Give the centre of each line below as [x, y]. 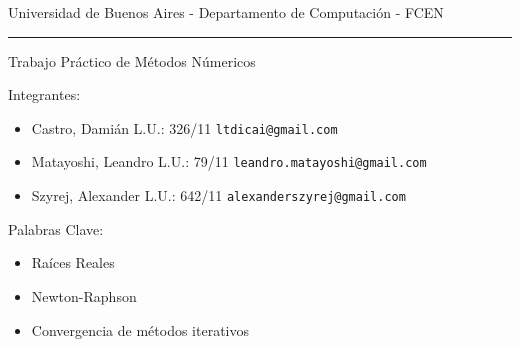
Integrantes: [44, 94]
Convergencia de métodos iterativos [140, 329]
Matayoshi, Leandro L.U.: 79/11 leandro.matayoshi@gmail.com [229, 161]
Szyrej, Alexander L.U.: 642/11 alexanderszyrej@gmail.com [218, 195]
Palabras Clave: [56, 228]
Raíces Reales [73, 262]
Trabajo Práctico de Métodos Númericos [132, 60]
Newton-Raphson [84, 295]
